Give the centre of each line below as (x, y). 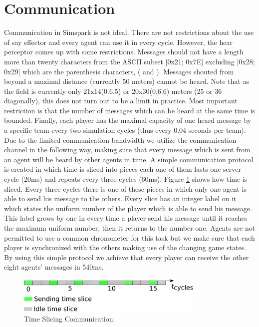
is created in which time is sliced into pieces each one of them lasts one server (123, 169)
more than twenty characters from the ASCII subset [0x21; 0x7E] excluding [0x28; (129, 61)
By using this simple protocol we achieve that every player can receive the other (127, 257)
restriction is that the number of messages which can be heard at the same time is (130, 110)
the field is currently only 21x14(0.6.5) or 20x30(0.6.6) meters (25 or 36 (113, 91)
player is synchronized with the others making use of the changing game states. (125, 247)
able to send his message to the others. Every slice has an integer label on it (120, 198)
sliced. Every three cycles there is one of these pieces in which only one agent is (126, 188)
